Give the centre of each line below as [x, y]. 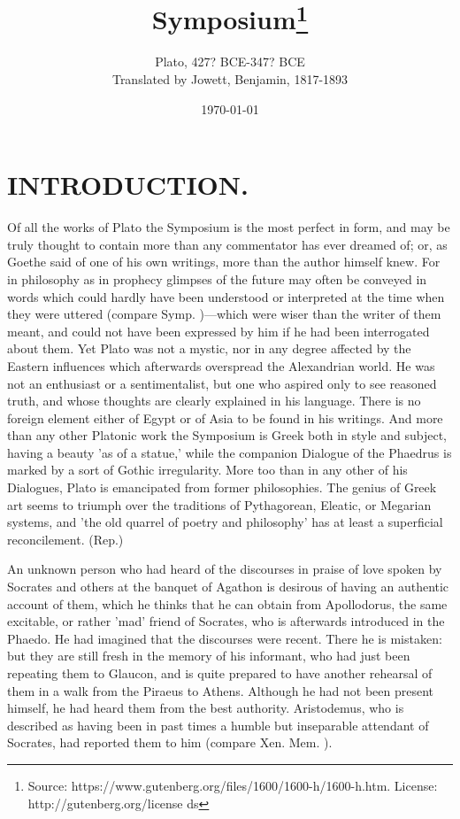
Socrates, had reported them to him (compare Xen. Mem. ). [170, 742]
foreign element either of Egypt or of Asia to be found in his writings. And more [225, 417]
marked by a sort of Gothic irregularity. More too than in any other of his [207, 470]
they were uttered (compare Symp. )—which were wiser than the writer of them [224, 314]
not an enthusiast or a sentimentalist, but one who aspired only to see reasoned [222, 383]
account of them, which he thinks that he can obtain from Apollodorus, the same [227, 603]
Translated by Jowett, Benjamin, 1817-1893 [230, 79]
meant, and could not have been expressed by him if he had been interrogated [218, 331]
